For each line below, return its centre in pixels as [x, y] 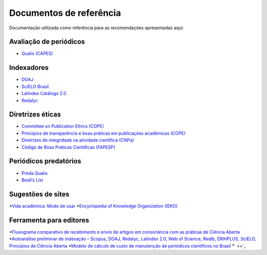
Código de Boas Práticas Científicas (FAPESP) [68, 147]
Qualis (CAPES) [37, 53]
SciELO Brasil [35, 86]
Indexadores [29, 68]
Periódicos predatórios [45, 161]
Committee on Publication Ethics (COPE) [63, 126]
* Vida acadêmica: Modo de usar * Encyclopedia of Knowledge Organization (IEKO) [93, 206]
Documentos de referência [65, 13]
